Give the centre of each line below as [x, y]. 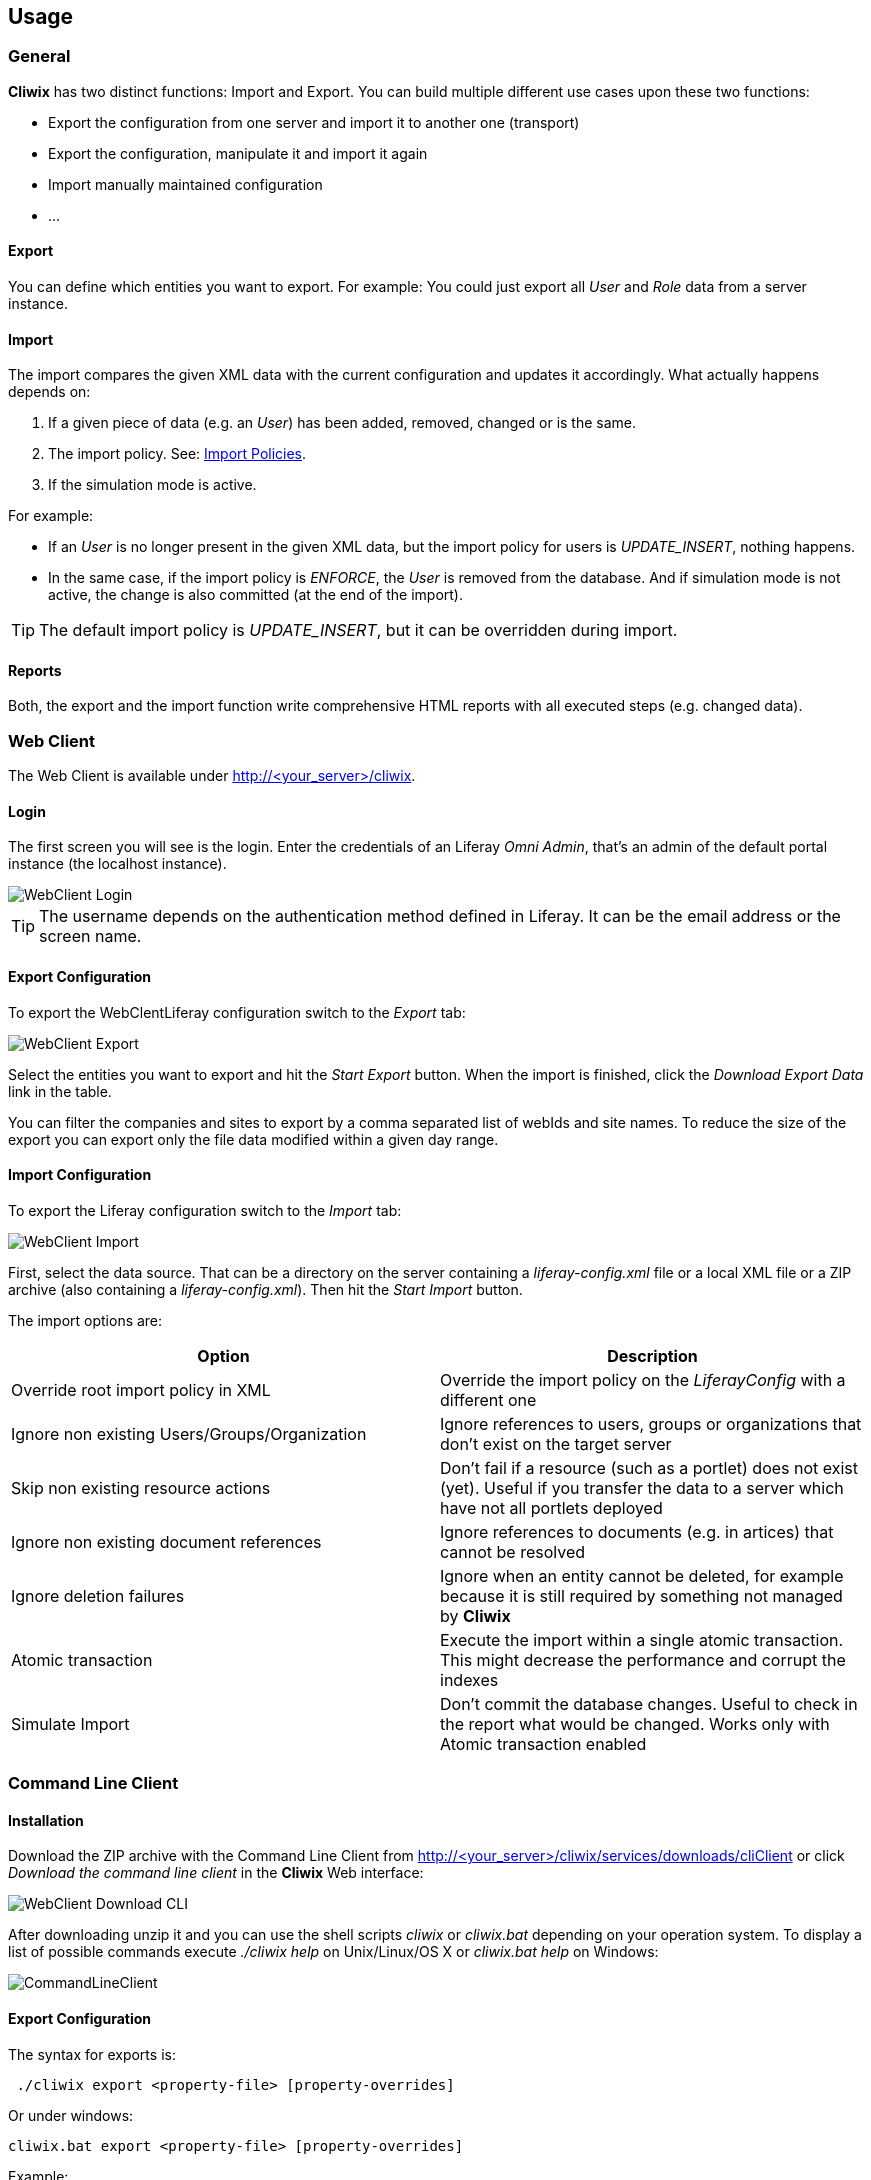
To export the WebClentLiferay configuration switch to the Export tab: [237, 1012]
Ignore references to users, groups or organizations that [651, 1423]
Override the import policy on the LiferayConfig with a [643, 1379]
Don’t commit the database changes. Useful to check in [649, 1703]
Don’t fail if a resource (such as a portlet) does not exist [649, 1467]
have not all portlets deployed [551, 1507]
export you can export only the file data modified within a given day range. [253, 1139]
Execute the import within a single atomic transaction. [642, 1639]
